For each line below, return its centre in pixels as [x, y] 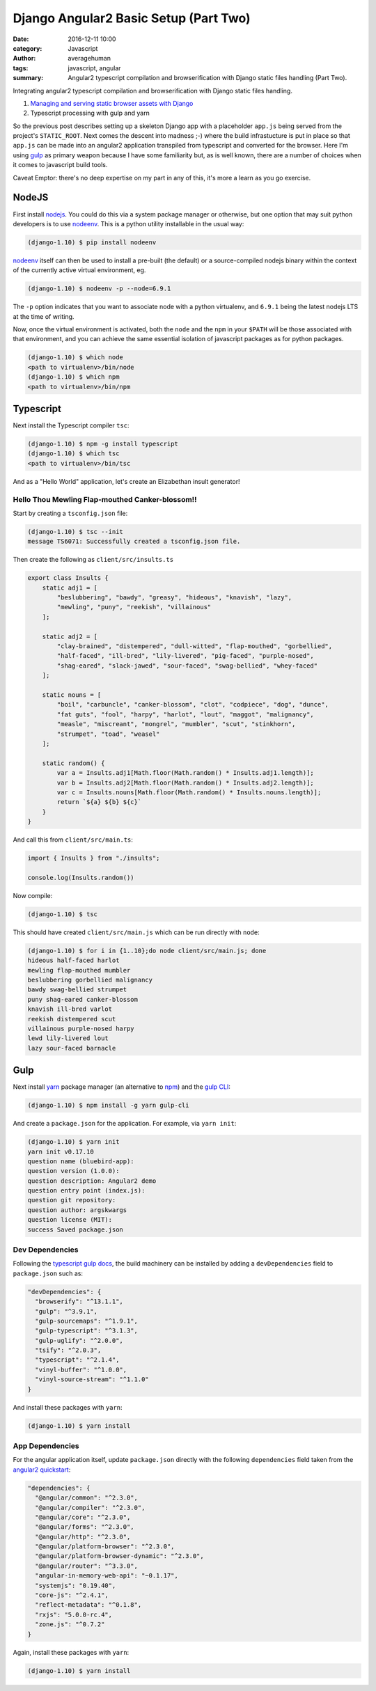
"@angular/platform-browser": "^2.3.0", [105, 1547]
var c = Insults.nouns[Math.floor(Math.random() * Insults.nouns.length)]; [189, 792]
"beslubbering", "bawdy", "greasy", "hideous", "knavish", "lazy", [174, 598]
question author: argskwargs [77, 1210]
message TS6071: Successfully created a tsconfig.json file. [134, 542]
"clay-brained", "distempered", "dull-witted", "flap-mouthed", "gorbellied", [195, 646]
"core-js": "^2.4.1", [72, 1595]
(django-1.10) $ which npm [73, 377]
